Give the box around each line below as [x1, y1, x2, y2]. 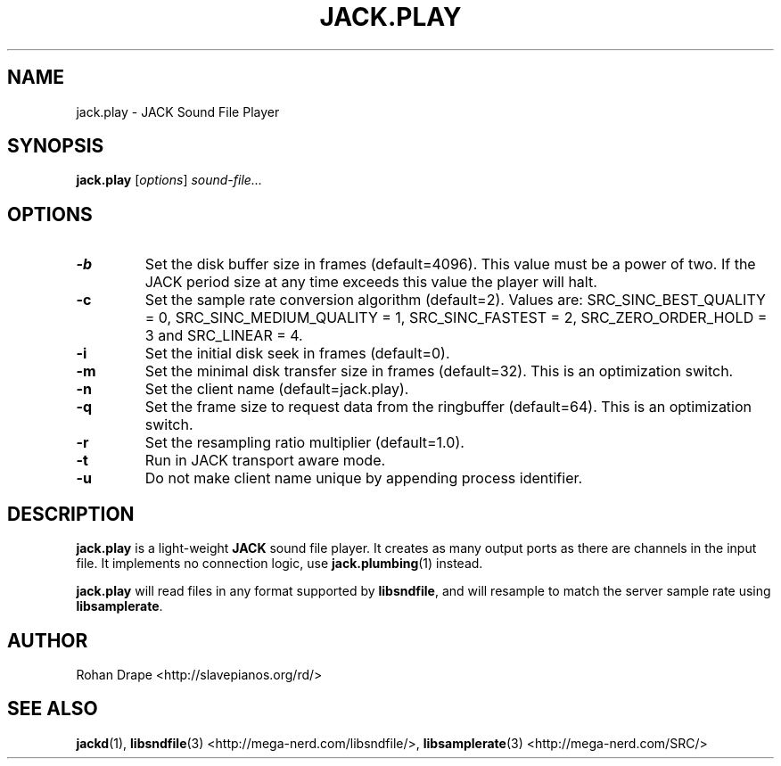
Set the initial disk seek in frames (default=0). [144, 344, 450, 363]
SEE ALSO [7, 697, 98, 721]
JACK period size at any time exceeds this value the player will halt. [144, 273, 597, 292]
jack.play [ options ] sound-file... [76, 172, 262, 188]
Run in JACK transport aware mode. [144, 451, 386, 470]
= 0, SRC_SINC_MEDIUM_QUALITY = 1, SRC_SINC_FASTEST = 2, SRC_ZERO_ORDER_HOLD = [144, 309, 768, 327]
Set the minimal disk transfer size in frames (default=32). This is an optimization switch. [144, 362, 734, 381]
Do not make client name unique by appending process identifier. [144, 469, 583, 488]
